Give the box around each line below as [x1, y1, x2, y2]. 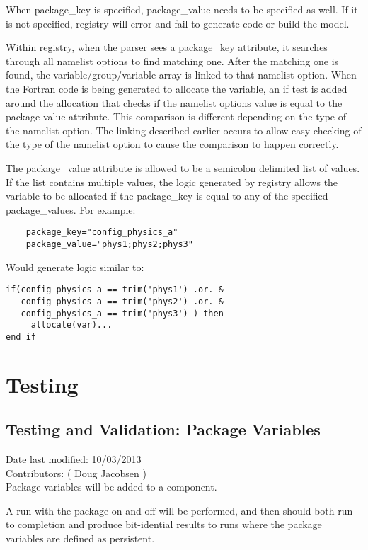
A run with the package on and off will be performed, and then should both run [6, 503, 353, 517]
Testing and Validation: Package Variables [6, 418, 321, 440]
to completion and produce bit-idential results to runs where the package [6, 517, 322, 532]
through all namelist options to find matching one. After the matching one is [6, 53, 339, 68]
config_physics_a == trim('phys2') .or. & [21, 296, 224, 306]
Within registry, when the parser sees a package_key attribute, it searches [6, 40, 328, 55]
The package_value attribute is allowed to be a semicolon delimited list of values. [6, 160, 360, 175]
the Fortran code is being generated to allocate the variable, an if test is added [6, 81, 347, 96]
